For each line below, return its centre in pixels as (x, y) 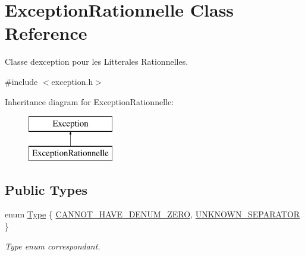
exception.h (72, 81)
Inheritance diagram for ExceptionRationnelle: (89, 101)
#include (21, 81)
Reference (46, 33)
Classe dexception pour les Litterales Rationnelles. (97, 61)
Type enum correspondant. (53, 246)
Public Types (46, 189)
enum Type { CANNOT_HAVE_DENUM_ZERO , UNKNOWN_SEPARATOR (152, 214)
